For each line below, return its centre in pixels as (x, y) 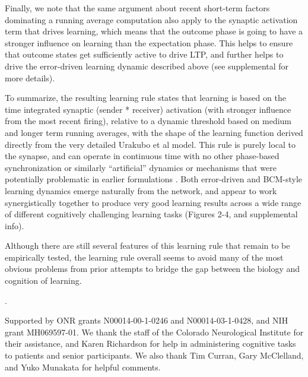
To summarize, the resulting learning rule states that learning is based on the (145, 98)
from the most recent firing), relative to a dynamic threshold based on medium (148, 121)
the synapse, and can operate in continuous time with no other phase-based (142, 156)
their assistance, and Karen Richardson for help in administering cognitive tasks (150, 343)
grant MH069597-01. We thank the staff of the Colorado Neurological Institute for (154, 332)
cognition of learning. (43, 281)
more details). (30, 77)
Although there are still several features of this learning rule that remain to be (147, 245)
